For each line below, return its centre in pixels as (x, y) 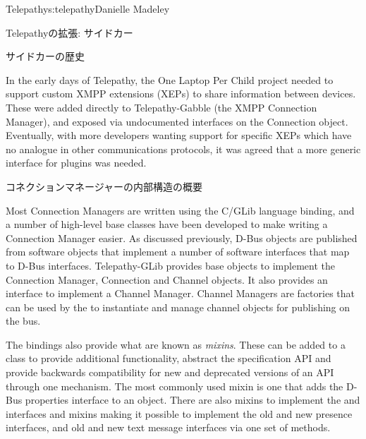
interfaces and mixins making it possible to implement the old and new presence (179, 413)
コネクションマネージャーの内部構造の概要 (104, 186)
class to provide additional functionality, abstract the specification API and (169, 358)
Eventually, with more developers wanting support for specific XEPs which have (179, 135)
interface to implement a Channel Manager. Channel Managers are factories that (181, 293)
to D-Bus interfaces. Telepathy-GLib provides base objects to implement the (170, 265)
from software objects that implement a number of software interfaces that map (178, 252)
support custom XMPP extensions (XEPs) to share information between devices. (181, 94)
